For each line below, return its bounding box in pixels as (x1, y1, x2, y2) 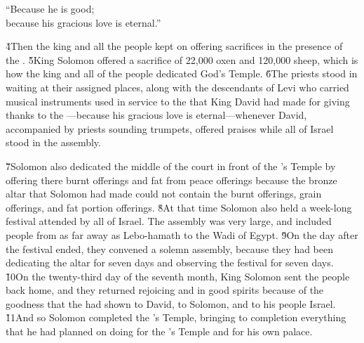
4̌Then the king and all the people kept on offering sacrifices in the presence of (6, 39, 343, 53)
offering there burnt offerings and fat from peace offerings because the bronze (6, 172, 337, 187)
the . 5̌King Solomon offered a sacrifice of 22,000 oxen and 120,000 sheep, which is (6, 52, 358, 67)
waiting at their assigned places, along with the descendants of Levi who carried (6, 79, 349, 94)
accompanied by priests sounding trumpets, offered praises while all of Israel (6, 121, 334, 136)
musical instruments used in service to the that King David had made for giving (6, 93, 350, 108)
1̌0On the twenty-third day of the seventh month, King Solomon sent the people (6, 268, 350, 283)
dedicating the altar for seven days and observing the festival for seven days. (6, 255, 334, 270)
